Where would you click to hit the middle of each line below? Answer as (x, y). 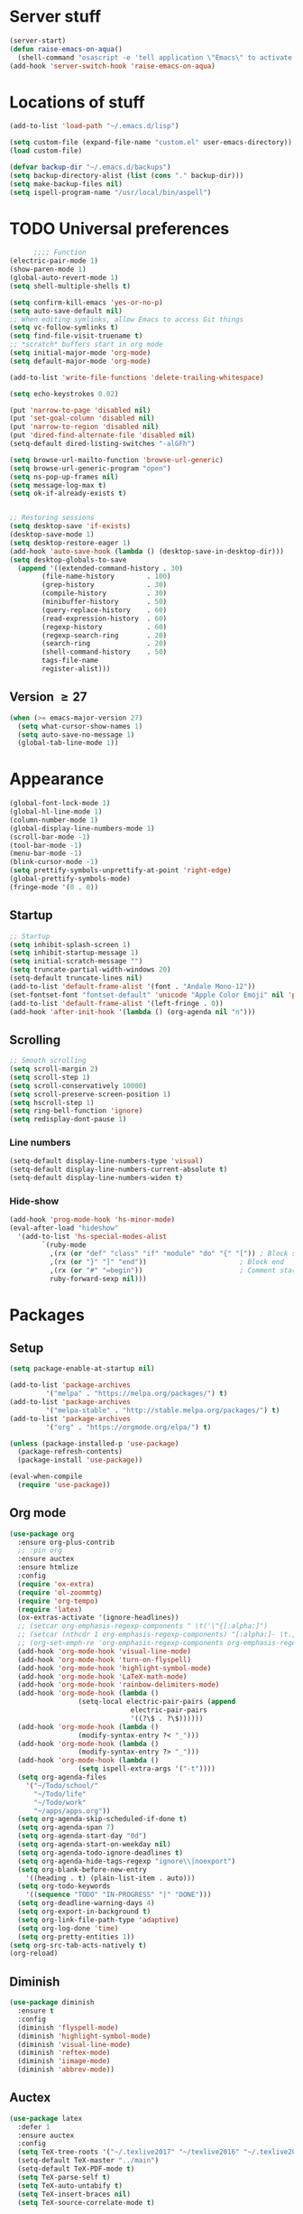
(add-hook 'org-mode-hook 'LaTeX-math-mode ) (102, 1677)
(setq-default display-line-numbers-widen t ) (96, 1178)
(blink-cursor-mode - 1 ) (54, 862)
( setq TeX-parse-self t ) (64, 2177)
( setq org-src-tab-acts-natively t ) (78, 1945)
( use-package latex (46, 2118)
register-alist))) (76, 669)
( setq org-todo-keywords (64, 1886)
